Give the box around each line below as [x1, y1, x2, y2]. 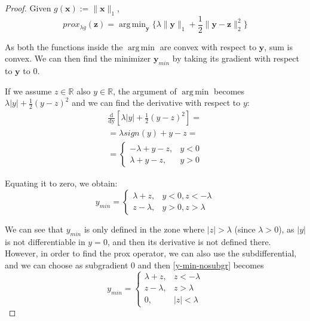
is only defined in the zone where [84, 222, 205, 235]
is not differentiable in [5, 235, 85, 247]
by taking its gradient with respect [172, 52, 299, 65]
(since [234, 222, 256, 235]
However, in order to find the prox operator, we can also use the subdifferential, [5, 247, 297, 259]
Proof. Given [5, 2, 51, 14]
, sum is [264, 40, 293, 53]
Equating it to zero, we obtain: [5, 177, 118, 189]
